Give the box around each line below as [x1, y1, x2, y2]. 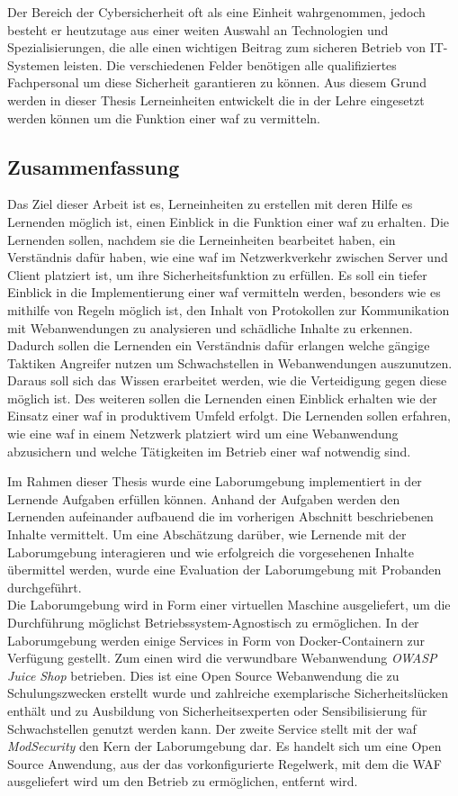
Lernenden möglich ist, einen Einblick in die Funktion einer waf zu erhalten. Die [7, 212, 450, 231]
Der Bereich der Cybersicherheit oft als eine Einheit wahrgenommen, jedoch [7, 3, 426, 21]
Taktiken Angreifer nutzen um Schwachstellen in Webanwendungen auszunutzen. [7, 353, 453, 372]
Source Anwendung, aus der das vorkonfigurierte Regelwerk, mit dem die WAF [7, 754, 442, 773]
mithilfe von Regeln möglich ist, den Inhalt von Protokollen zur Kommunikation [7, 300, 450, 319]
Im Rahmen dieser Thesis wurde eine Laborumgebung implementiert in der [7, 472, 422, 491]
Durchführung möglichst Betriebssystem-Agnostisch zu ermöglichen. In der [7, 613, 419, 632]
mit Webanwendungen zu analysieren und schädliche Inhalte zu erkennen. [7, 318, 413, 337]
